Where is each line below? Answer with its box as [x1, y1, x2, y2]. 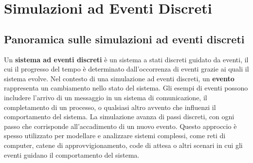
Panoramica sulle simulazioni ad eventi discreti [4, 31, 245, 46]
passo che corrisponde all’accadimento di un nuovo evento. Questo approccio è [4, 121, 237, 131]
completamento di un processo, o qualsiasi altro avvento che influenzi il [4, 102, 216, 112]
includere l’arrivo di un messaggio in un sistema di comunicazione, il [4, 92, 207, 102]
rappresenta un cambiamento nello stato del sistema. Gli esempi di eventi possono [4, 83, 248, 93]
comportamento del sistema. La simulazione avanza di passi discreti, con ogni [4, 111, 235, 122]
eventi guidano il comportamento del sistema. [4, 149, 140, 160]
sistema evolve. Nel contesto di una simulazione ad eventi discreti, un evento [4, 73, 235, 83]
